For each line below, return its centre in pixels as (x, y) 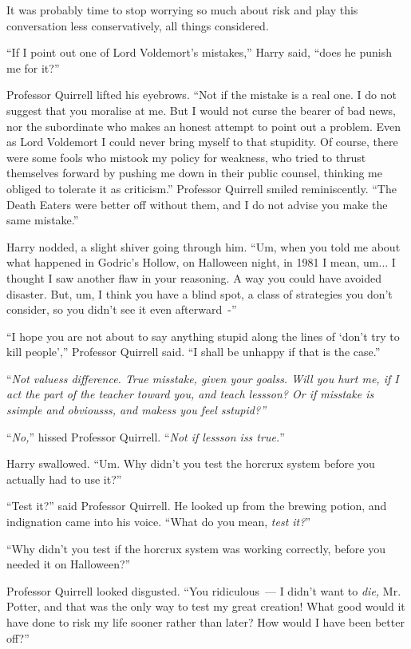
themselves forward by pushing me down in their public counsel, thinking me (195, 173)
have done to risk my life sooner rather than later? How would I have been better (205, 622)
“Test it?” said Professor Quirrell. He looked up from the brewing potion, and (197, 506)
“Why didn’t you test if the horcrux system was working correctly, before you (196, 548)
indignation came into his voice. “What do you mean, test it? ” (158, 522)
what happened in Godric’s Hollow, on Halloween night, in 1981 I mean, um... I (201, 262)
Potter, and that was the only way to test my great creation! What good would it (206, 606)
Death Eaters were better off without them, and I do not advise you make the (197, 204)
